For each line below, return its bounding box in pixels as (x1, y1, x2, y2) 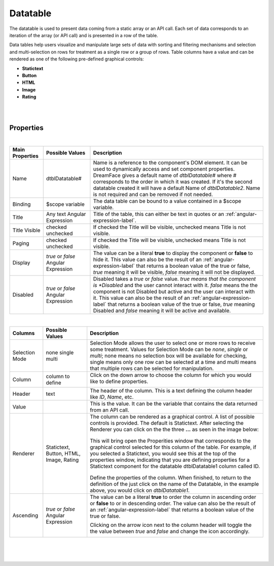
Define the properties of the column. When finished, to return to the (89, 474, 251, 481)
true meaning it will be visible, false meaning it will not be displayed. (93, 269, 256, 276)
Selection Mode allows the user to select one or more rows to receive (89, 339, 256, 347)
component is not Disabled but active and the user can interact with (93, 288, 255, 295)
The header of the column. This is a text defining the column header (89, 387, 253, 394)
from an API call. (89, 406, 129, 414)
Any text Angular (46, 211, 86, 218)
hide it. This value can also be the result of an (93, 256, 202, 263)
